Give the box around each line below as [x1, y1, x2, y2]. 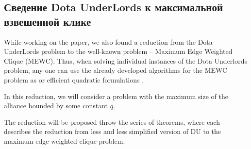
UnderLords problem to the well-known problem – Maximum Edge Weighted [4, 46, 233, 56]
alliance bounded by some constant [4, 100, 108, 111]
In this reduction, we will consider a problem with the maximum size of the [4, 91, 228, 101]
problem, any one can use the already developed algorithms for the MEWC [4, 65, 228, 75]
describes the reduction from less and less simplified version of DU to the [4, 126, 221, 136]
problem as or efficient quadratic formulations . [4, 74, 144, 84]
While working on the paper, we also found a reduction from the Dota [4, 36, 213, 47]
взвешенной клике [4, 14, 91, 29]
